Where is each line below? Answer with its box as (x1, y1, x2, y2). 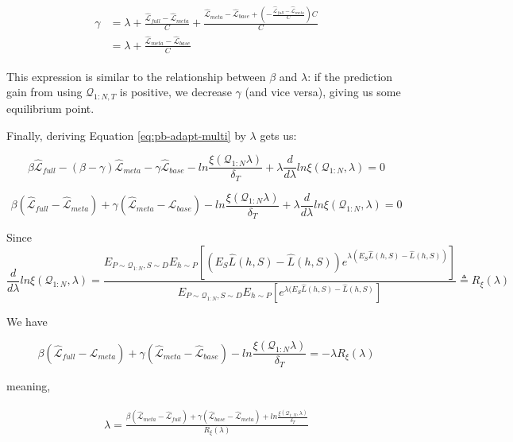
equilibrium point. (6, 99, 94, 116)
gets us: (260, 126, 297, 143)
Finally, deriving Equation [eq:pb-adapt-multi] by (6, 126, 246, 143)
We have (6, 312, 48, 329)
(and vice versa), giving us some (245, 83, 401, 100)
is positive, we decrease (119, 83, 232, 100)
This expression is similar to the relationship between (6, 68, 266, 84)
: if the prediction (307, 68, 393, 84)
